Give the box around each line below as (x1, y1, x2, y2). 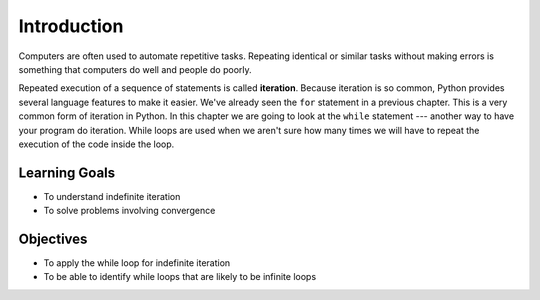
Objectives (18, 231, 88, 247)
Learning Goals (18, 164, 116, 181)
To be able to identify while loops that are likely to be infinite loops (43, 271, 317, 283)
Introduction (18, 15, 124, 37)
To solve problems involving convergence (43, 205, 216, 217)
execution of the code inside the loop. (18, 138, 175, 150)
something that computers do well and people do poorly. (18, 63, 252, 75)
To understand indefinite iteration (43, 190, 181, 202)
